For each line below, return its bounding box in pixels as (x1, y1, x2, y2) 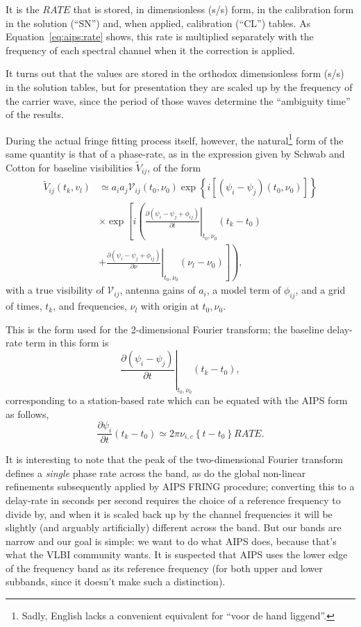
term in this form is (25, 335, 109, 350)
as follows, (6, 406, 49, 421)
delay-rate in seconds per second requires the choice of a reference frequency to (6, 492, 341, 507)
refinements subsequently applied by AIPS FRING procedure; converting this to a (6, 479, 355, 494)
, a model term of (206, 283, 281, 297)
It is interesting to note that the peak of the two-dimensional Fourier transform (6, 452, 344, 467)
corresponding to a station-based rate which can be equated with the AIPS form (6, 393, 348, 408)
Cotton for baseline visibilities (6, 160, 133, 174)
